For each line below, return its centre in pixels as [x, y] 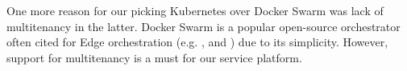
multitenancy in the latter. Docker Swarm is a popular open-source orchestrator [203, 26]
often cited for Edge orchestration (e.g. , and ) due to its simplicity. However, [197, 42]
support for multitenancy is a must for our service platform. [154, 57]
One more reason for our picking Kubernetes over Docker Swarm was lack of [195, 10]
